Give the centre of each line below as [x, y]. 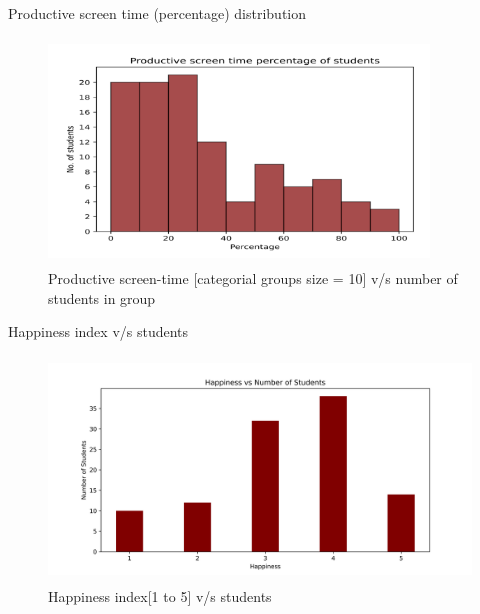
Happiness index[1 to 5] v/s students [160, 596]
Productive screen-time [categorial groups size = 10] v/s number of [253, 277]
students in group [102, 297]
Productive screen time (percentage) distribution [157, 13]
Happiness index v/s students [98, 331]
